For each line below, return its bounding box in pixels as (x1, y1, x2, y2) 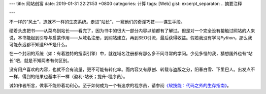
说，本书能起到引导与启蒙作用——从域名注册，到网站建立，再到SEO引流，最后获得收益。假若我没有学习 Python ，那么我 (9, 34, 252, 40)
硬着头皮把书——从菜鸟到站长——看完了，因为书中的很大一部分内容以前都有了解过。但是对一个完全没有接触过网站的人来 (9, 28, 255, 34)
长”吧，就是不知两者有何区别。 (9, 57, 72, 63)
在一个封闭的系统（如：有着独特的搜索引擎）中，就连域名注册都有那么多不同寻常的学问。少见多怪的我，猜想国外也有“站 (9, 51, 253, 57)
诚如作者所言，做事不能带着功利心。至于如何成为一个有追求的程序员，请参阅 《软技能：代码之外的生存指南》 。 (9, 82, 232, 88)
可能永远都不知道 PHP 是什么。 (9, 41, 70, 47)
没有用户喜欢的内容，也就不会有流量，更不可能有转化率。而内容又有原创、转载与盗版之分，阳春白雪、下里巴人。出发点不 (9, 66, 255, 72)
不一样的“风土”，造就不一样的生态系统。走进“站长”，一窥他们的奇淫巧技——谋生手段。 (9, 19, 185, 25)
